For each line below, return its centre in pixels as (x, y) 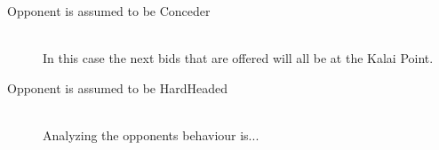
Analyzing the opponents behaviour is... (151, 134)
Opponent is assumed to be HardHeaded (117, 87)
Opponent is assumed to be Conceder (109, 11)
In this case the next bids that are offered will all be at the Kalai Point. (238, 58)
